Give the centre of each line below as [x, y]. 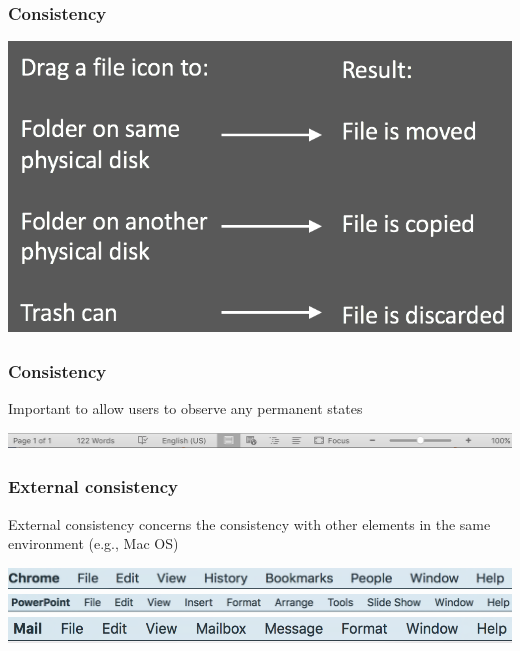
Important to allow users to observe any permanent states [185, 408]
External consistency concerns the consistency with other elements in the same [249, 523]
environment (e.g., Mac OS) [93, 543]
